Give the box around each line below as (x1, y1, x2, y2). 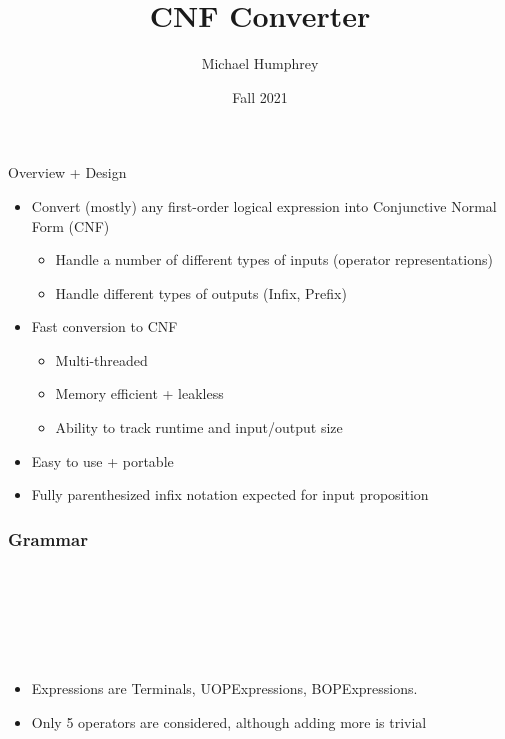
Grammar (8, 526, 88, 551)
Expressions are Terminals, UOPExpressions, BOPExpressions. (31, 678, 418, 699)
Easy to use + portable (31, 450, 174, 471)
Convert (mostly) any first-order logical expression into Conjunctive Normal (31, 195, 497, 216)
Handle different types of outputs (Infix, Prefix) (55, 282, 347, 303)
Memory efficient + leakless (55, 383, 224, 404)
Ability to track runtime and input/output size (55, 417, 343, 438)
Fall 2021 (232, 86, 288, 107)
